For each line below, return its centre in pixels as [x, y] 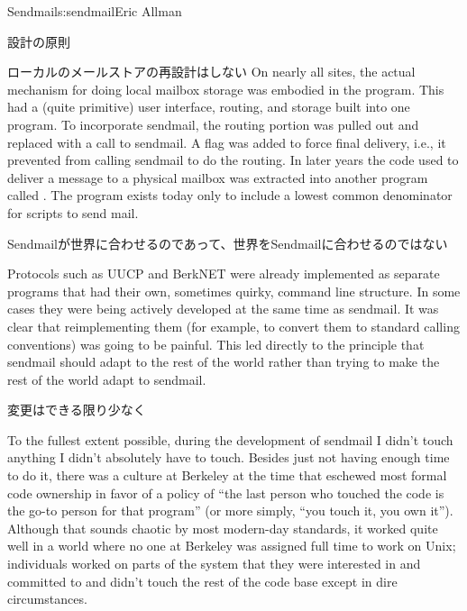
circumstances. [47, 599]
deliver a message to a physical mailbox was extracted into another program [218, 177]
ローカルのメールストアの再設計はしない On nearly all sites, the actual [211, 72]
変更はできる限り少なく [77, 410]
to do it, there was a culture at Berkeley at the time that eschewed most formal [227, 475]
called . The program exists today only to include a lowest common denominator [230, 195]
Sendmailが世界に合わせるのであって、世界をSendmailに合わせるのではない [228, 243]
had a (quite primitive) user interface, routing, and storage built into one [209, 107]
